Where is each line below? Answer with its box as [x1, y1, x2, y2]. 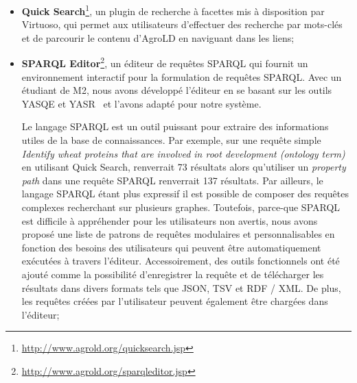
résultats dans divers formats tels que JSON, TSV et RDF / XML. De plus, [21, 280, 341, 295]
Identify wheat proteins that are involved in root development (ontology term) [21, 146, 345, 160]
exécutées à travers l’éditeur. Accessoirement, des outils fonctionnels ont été [21, 254, 340, 268]
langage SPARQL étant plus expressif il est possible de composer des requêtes [21, 186, 349, 201]
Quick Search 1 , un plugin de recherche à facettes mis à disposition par [21, 2, 325, 18]
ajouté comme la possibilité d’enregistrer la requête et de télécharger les [21, 267, 324, 281]
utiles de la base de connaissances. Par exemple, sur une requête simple [21, 133, 321, 147]
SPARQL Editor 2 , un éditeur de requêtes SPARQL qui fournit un [21, 54, 308, 71]
